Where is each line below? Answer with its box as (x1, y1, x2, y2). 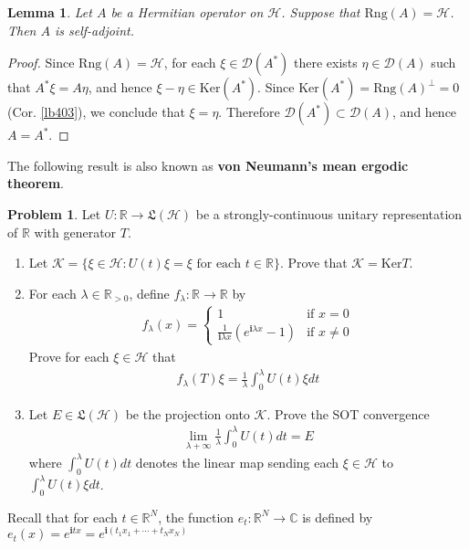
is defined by (302, 507, 373, 526)
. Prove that (279, 253, 348, 272)
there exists (294, 53, 358, 72)
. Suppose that (281, 3, 360, 21)
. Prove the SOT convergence (266, 404, 430, 423)
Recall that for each (7, 507, 118, 526)
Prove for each (28, 346, 109, 365)
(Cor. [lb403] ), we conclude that (7, 102, 185, 121)
